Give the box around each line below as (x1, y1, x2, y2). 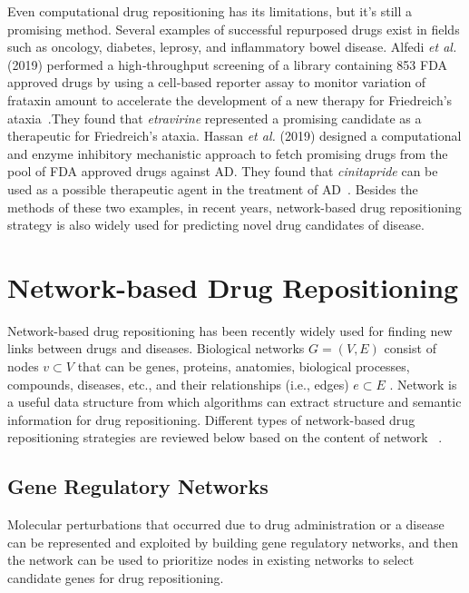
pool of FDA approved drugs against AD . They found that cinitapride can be (7, 162, 438, 181)
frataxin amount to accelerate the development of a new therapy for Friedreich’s (7, 90, 453, 109)
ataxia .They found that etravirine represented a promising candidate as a (7, 108, 422, 127)
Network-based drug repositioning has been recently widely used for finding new (7, 321, 453, 340)
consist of (384, 339, 436, 358)
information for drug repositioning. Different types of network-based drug (7, 410, 415, 429)
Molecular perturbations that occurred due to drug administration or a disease (7, 515, 445, 534)
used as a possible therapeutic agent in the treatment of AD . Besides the (7, 179, 418, 198)
